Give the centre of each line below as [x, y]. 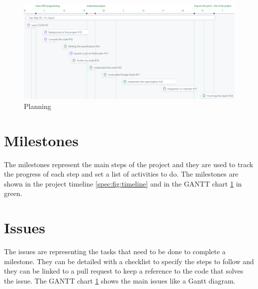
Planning [38, 106]
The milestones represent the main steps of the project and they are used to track [129, 164]
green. [13, 193]
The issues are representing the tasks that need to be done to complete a [115, 251]
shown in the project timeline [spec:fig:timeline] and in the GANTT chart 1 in [123, 183]
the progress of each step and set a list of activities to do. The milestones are [121, 174]
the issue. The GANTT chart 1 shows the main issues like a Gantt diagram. [120, 280]
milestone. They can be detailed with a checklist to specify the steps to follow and [129, 261]
